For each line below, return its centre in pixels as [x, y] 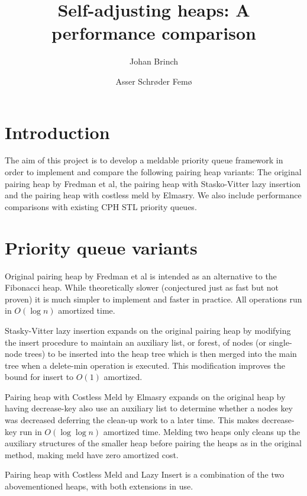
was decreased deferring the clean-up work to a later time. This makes [132, 420]
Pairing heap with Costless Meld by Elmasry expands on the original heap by [145, 396]
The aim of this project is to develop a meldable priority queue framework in [144, 160]
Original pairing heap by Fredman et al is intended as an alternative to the [141, 276]
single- [280, 342]
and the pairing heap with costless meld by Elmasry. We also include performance [153, 195]
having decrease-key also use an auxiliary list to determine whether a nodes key [149, 408]
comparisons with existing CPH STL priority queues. [101, 206]
